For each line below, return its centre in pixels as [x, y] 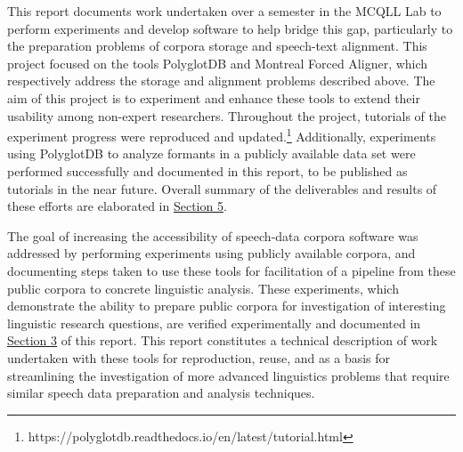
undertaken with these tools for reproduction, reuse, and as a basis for [199, 357]
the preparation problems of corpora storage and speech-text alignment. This [217, 46]
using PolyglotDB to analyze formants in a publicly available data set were [211, 153]
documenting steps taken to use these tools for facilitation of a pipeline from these [231, 270]
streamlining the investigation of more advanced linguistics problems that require [228, 375]
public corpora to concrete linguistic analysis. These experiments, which [203, 288]
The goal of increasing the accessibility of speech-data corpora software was [213, 235]
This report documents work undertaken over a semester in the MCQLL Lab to [224, 11]
